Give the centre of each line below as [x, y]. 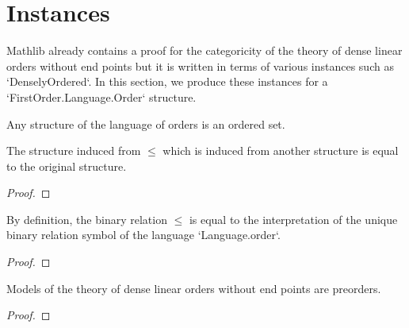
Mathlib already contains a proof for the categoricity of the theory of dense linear [204, 50]
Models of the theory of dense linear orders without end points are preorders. [194, 288]
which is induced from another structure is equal [281, 150]
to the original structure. [67, 166]
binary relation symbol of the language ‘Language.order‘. [143, 235]
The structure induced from [74, 150]
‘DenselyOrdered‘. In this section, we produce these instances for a [167, 81]
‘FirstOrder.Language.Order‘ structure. [101, 96]
